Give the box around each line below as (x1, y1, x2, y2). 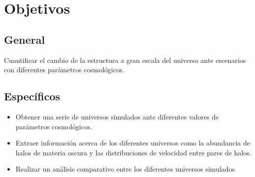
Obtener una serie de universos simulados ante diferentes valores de (15, 111, 219, 121)
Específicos (4, 88, 60, 104)
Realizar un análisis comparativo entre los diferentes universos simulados (15, 164, 235, 174)
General (4, 31, 45, 47)
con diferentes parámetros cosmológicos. (4, 64, 124, 75)
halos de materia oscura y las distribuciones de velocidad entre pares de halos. (15, 147, 252, 157)
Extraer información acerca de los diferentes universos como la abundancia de (15, 138, 250, 148)
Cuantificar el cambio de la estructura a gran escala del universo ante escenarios (4, 55, 246, 65)
